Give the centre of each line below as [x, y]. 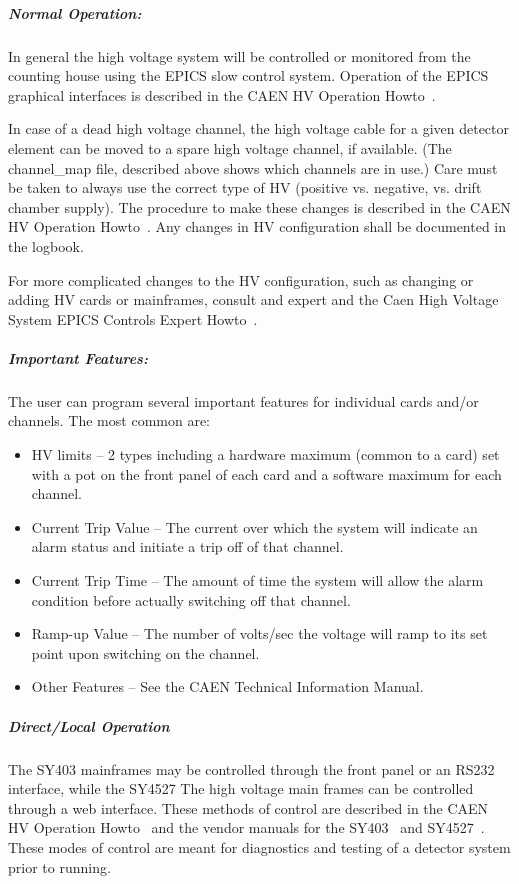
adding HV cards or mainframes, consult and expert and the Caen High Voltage [253, 299]
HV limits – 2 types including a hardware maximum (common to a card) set [265, 454]
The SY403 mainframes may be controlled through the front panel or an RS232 [251, 768]
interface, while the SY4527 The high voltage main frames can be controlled [241, 788]
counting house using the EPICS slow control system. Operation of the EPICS [248, 75]
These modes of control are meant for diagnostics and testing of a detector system [259, 846]
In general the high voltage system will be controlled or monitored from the [239, 55]
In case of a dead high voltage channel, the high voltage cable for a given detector [259, 128]
